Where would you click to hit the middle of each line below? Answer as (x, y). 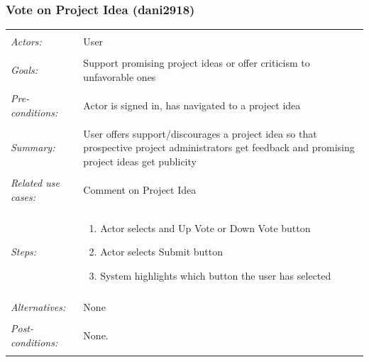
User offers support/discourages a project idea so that (200, 133)
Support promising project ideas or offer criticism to (197, 63)
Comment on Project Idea (140, 189)
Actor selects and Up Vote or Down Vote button (205, 227)
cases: (23, 196)
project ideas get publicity (140, 161)
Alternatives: (38, 306)
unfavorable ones (120, 76)
